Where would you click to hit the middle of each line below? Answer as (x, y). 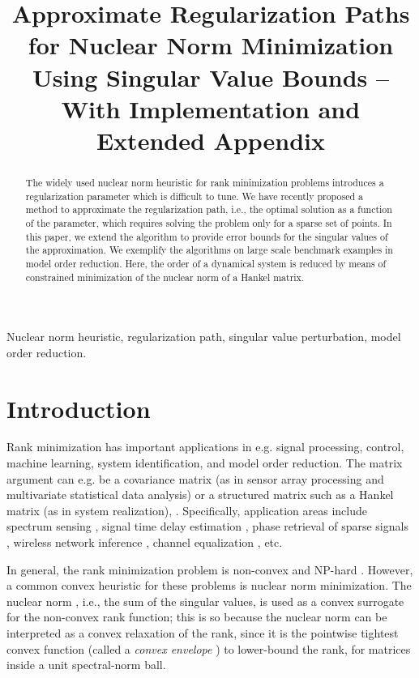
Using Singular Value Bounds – (211, 77)
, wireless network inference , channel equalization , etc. (145, 542)
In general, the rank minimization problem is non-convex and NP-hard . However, (210, 569)
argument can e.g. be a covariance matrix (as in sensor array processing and (195, 478)
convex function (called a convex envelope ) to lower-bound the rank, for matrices (209, 648)
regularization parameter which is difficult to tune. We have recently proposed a (194, 196)
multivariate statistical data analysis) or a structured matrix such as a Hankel (200, 495)
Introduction (79, 408)
